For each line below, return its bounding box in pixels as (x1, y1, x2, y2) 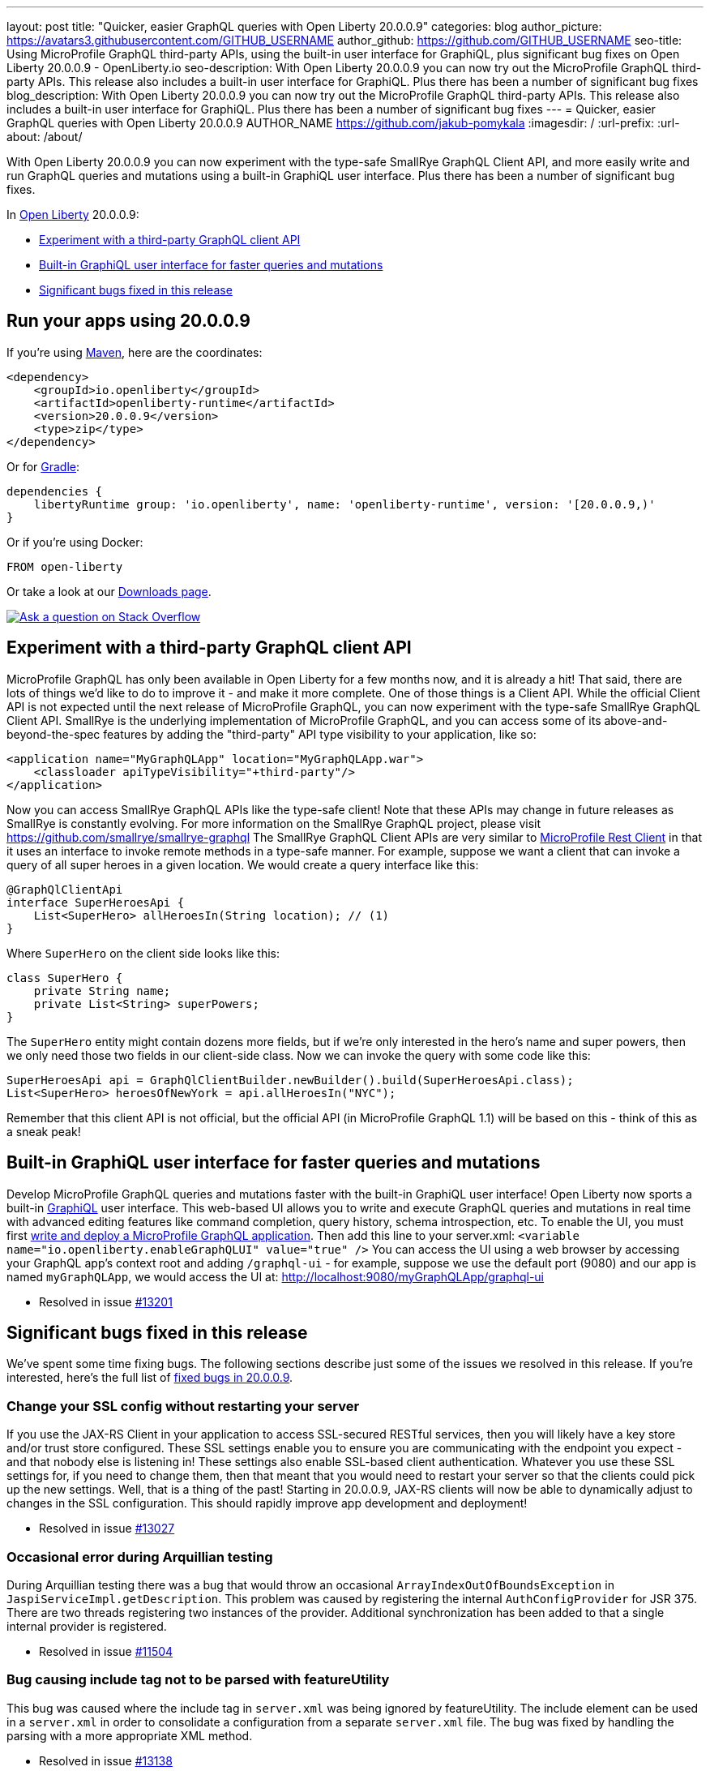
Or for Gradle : (6, 459, 80, 474)
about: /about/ (6, 130, 83, 144)
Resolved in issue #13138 (39, 1753, 173, 1768)
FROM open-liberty (6, 560, 123, 573)
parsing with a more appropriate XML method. (6, 1728, 253, 1743)
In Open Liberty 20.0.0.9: (6, 208, 139, 221)
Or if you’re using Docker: (6, 534, 143, 549)
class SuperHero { (6, 971, 123, 984)
